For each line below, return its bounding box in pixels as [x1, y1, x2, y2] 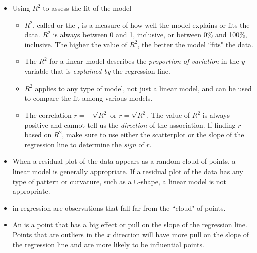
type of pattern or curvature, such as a [12, 176, 132, 186]
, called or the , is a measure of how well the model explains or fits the [32, 19, 250, 30]
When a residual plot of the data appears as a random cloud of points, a [12, 156, 236, 166]
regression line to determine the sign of [24, 139, 144, 149]
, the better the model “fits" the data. [137, 39, 253, 49]
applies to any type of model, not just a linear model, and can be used [35, 82, 252, 93]
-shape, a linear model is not [138, 176, 226, 186]
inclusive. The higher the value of [24, 39, 127, 49]
